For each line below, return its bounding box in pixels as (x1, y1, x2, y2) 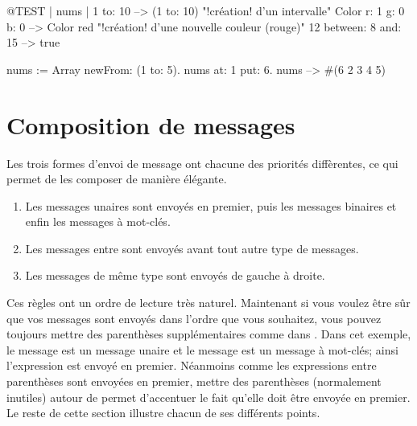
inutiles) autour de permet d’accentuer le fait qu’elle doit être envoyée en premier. (6, 388, 411, 405)
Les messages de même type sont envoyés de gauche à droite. (25, 267, 325, 284)
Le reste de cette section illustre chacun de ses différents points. (6, 404, 320, 421)
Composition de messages (6, 108, 295, 141)
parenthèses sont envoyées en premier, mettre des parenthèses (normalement (6, 373, 382, 390)
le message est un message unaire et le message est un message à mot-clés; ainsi (6, 341, 398, 358)
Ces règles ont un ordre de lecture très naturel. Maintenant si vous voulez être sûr (6, 294, 411, 311)
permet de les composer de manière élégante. (6, 170, 227, 187)
